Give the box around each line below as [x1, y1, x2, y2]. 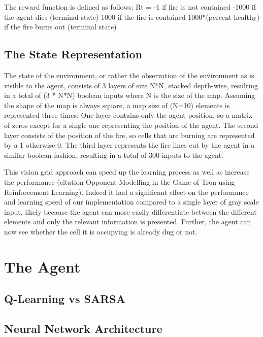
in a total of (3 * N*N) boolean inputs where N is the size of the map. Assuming [4, 90, 255, 100]
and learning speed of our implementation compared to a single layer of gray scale [4, 196, 259, 207]
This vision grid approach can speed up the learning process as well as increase [4, 166, 250, 177]
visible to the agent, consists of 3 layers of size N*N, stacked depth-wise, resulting [4, 80, 258, 90]
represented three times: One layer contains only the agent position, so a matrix [4, 110, 253, 120]
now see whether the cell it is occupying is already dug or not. [4, 226, 198, 237]
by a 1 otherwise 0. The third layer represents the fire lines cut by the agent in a [4, 140, 255, 150]
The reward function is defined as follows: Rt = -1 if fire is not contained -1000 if [4, 2, 256, 12]
